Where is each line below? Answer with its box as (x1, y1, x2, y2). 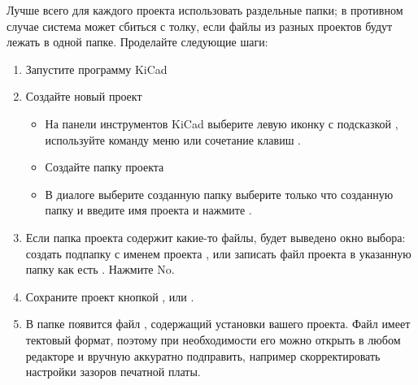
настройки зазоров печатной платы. (25, 363, 201, 380)
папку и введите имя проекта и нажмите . (45, 201, 252, 218)
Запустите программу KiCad (25, 60, 168, 77)
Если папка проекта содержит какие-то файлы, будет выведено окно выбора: (25, 228, 406, 245)
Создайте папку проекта (45, 158, 164, 175)
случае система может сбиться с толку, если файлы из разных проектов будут (7, 17, 393, 34)
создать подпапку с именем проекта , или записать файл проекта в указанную (25, 244, 411, 262)
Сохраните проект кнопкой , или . (25, 288, 194, 305)
